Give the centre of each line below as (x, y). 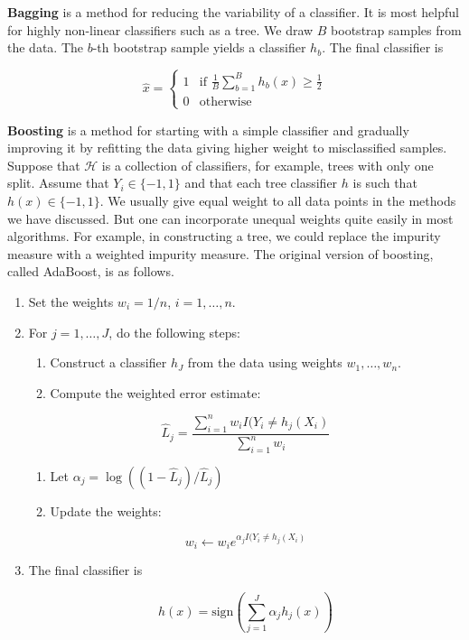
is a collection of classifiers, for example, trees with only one (267, 165)
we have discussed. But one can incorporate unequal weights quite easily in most (230, 218)
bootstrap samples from (396, 29)
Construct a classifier (108, 362)
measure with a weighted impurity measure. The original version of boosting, (220, 253)
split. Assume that (58, 183)
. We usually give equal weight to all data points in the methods (278, 201)
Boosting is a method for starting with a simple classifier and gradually (208, 130)
